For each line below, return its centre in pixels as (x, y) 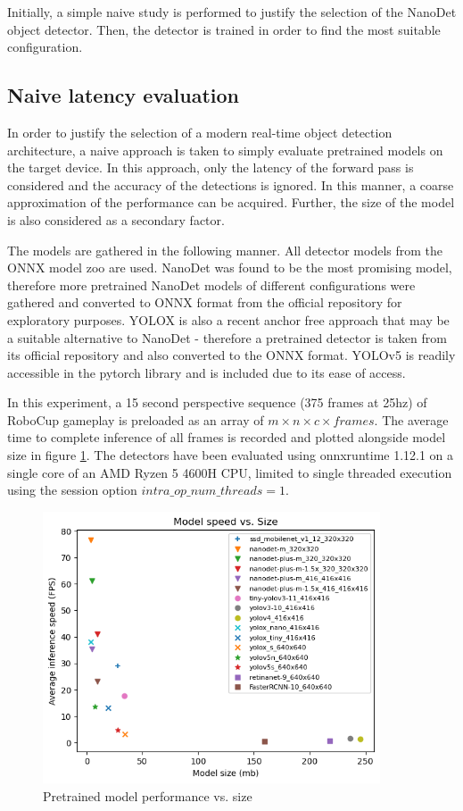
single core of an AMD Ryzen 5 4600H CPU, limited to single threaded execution (230, 472)
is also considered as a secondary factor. (116, 219)
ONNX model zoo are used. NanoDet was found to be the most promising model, (230, 268)
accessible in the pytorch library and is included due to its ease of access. (207, 372)
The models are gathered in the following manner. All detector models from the (225, 250)
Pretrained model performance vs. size (148, 795)
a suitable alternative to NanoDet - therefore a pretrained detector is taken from (227, 337)
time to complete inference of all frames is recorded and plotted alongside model (227, 437)
